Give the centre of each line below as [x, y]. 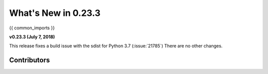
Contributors [30, 60]
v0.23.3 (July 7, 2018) [32, 37]
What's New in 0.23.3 [55, 13]
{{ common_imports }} [32, 28]
